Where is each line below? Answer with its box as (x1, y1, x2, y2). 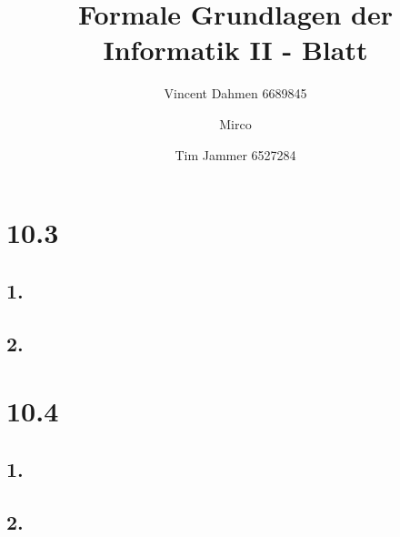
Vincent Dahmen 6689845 (164, 84, 307, 103)
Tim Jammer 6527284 (175, 145, 296, 164)
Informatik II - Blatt (103, 31, 368, 68)
